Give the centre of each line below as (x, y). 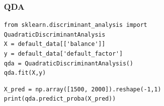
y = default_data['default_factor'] (63, 54)
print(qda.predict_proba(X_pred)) (60, 99)
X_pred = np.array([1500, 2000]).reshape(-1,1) (83, 89)
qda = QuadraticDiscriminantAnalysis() (69, 63)
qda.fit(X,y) (25, 73)
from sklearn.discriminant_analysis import (76, 25)
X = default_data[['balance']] (55, 44)
